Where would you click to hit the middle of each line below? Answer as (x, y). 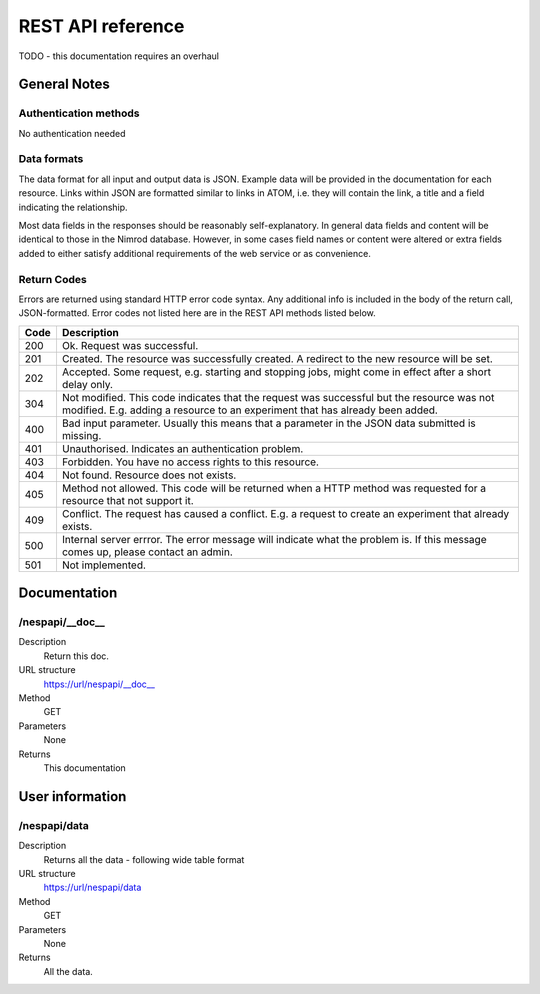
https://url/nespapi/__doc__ (99, 684)
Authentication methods (79, 113)
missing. (81, 435)
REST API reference (101, 26)
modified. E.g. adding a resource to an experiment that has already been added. (250, 410)
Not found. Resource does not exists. (149, 475)
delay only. (87, 384)
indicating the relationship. (73, 207)
